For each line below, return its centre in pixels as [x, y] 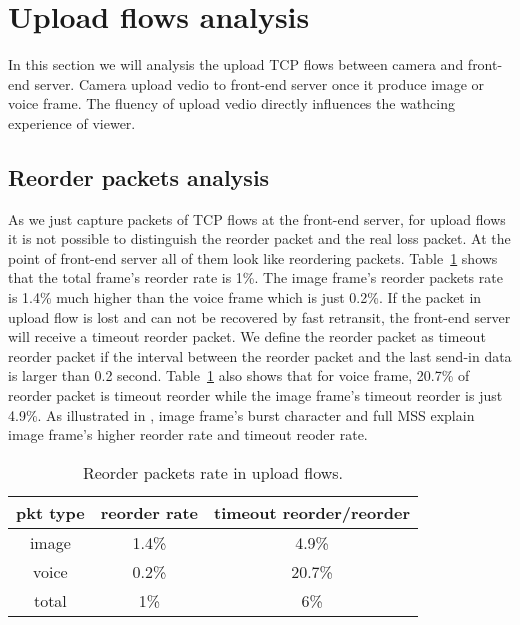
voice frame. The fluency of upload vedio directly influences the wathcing [231, 103]
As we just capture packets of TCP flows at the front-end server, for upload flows [257, 218]
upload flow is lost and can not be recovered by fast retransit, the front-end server [259, 316]
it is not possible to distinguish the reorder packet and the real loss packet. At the [259, 238]
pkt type [50, 512]
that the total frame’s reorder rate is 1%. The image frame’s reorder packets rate [255, 277]
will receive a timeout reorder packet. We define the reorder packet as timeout [247, 336]
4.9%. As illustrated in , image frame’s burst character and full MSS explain [241, 414]
